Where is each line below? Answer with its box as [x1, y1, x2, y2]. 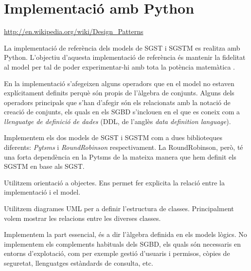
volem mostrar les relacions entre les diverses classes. [4, 213, 161, 223]
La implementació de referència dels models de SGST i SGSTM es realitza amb [4, 42, 240, 53]
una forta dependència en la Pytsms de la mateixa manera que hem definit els [4, 151, 236, 162]
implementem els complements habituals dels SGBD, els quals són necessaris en [4, 238, 241, 249]
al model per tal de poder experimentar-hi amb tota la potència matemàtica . [4, 61, 235, 72]
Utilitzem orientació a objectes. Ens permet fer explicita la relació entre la [4, 177, 225, 187]
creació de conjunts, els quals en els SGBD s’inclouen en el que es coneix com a [4, 107, 240, 117]
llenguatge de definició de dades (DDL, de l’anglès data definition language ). [4, 116, 231, 126]
